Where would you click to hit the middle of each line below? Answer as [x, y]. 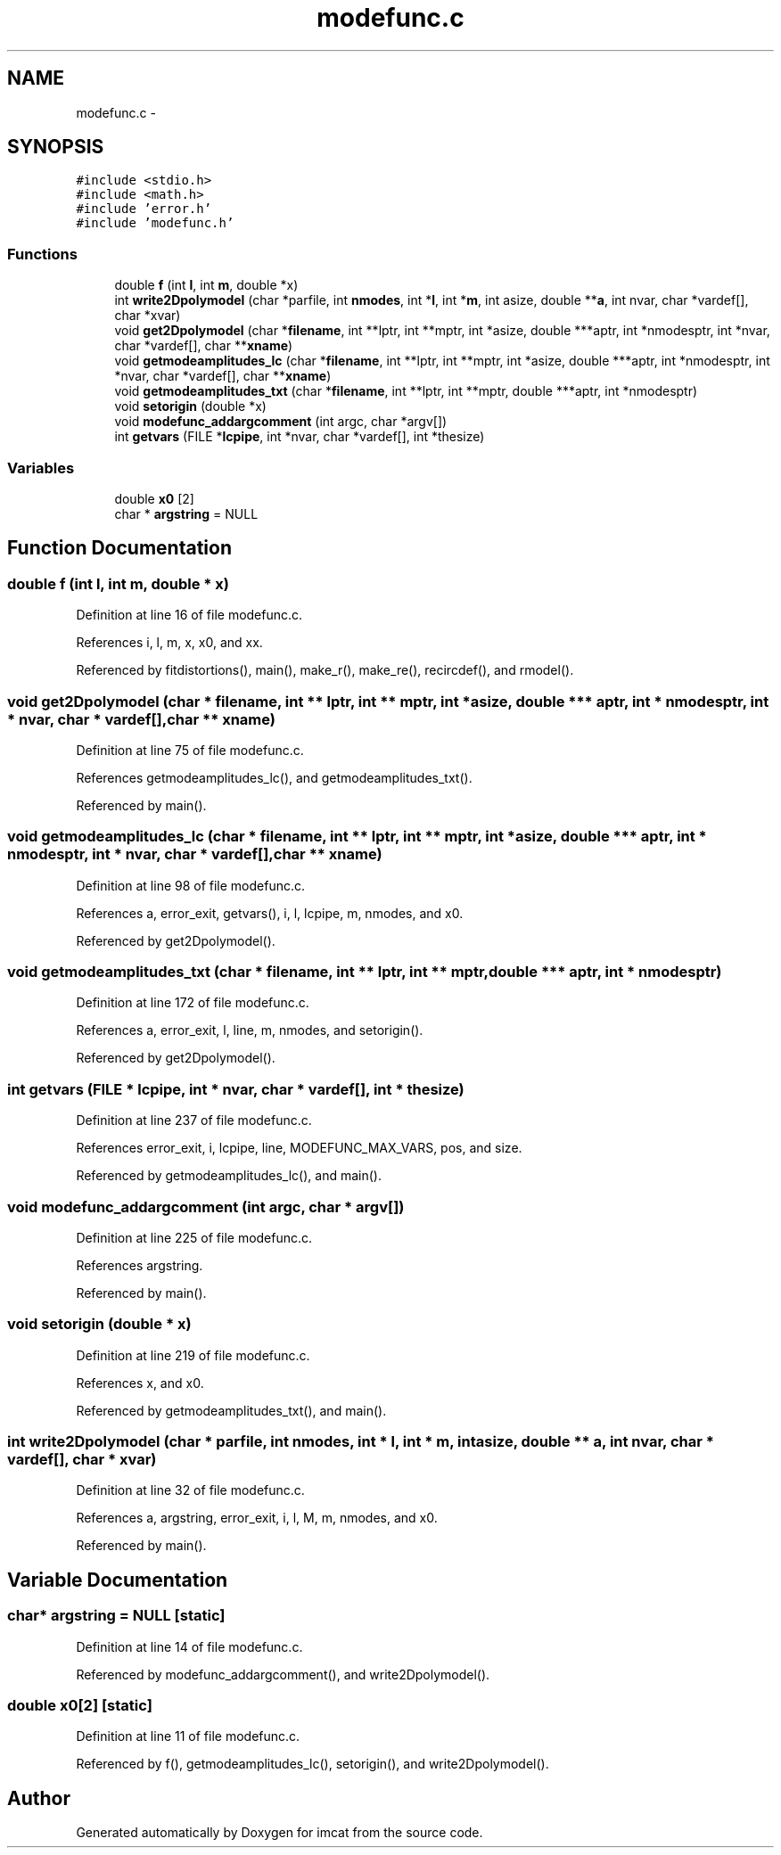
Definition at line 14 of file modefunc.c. [189, 1646]
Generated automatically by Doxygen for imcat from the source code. [280, 1833]
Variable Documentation [118, 1580]
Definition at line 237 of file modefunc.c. [194, 1120]
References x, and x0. [140, 1383]
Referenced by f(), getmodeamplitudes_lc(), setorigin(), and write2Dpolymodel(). [312, 1764]
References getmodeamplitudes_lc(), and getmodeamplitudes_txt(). [274, 777]
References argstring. [140, 1265]
